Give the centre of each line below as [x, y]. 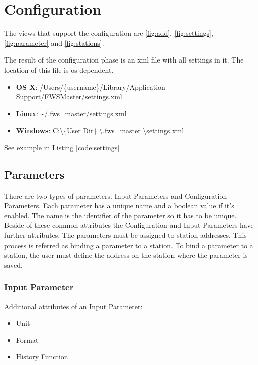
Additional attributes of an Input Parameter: [73, 306]
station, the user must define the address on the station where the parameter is [126, 255]
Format [27, 340]
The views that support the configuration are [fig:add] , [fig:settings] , [109, 33]
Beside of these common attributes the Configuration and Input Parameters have [129, 225]
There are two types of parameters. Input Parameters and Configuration [116, 195]
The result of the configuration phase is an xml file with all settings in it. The [124, 60]
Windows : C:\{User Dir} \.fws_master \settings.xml [100, 130]
